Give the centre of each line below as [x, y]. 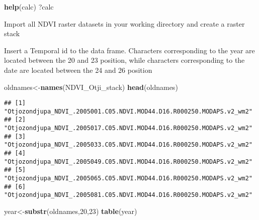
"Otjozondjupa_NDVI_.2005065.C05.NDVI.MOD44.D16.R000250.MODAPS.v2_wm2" [128, 179]
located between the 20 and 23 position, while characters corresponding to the [124, 60]
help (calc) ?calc [29, 7]
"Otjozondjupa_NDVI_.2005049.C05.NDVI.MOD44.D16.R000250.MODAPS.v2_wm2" [128, 161]
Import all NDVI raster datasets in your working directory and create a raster [124, 23]
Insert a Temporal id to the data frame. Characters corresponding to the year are [129, 50]
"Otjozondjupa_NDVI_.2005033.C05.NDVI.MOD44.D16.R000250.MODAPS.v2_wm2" [128, 145]
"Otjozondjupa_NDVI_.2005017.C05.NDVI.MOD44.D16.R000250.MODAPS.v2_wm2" [128, 128]
